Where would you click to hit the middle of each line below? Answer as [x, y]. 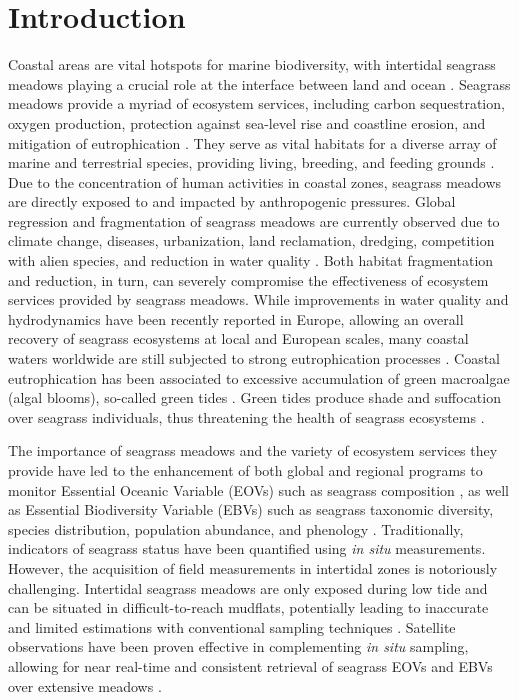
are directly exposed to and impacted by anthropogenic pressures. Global [232, 201]
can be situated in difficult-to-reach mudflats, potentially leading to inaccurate [248, 607]
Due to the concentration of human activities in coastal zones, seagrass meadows [255, 181]
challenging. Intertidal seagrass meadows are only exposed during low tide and [248, 587]
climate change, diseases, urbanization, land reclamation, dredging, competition [251, 240]
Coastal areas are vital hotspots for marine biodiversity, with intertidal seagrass [252, 64]
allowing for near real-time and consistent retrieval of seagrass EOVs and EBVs [250, 665]
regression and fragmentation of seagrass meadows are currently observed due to [254, 220]
